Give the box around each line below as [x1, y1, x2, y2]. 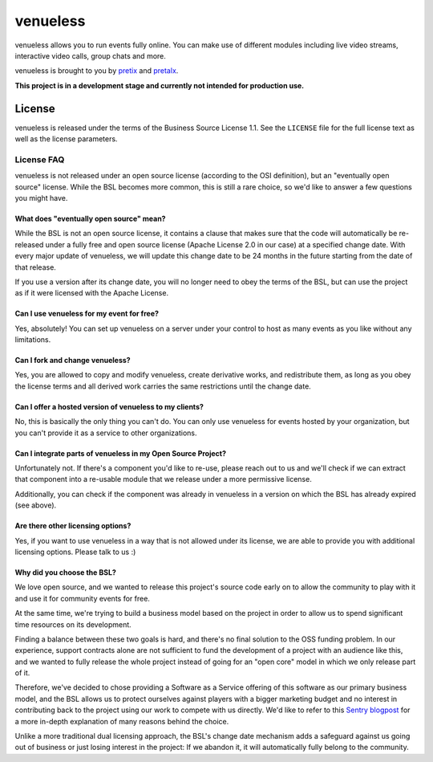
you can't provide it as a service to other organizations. [14, 428, 197, 438]
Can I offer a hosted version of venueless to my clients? [14, 401, 204, 411]
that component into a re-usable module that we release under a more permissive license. [14, 475, 312, 484]
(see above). [14, 500, 57, 510]
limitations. [14, 335, 51, 344]
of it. [14, 668, 30, 678]
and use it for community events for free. [14, 593, 150, 603]
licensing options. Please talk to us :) [14, 547, 136, 556]
